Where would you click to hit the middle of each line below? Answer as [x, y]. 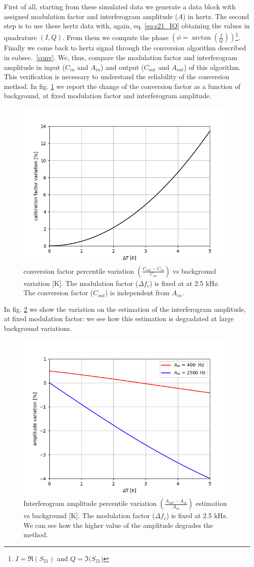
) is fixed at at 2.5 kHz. [184, 283]
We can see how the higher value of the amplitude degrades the [118, 525]
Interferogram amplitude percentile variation [90, 503]
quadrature [21, 37]
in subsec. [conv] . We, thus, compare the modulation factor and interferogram [121, 57]
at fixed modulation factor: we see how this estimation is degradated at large [119, 318]
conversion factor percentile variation [79, 271]
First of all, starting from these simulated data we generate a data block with [120, 6]
